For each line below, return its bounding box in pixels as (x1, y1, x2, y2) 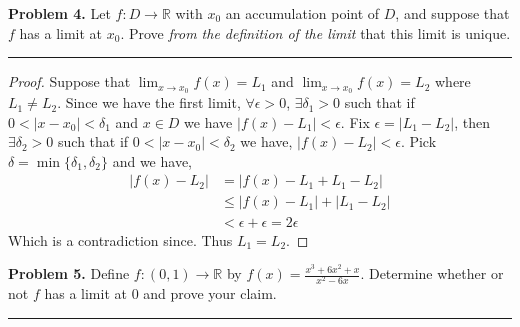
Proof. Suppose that (8, 71, 131, 92)
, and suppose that (395, 3, 510, 23)
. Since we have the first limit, (57, 92, 241, 113)
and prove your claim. (143, 283, 277, 304)
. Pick (400, 131, 437, 152)
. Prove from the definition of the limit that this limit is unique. (120, 22, 511, 43)
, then (454, 111, 490, 132)
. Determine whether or (360, 263, 504, 284)
